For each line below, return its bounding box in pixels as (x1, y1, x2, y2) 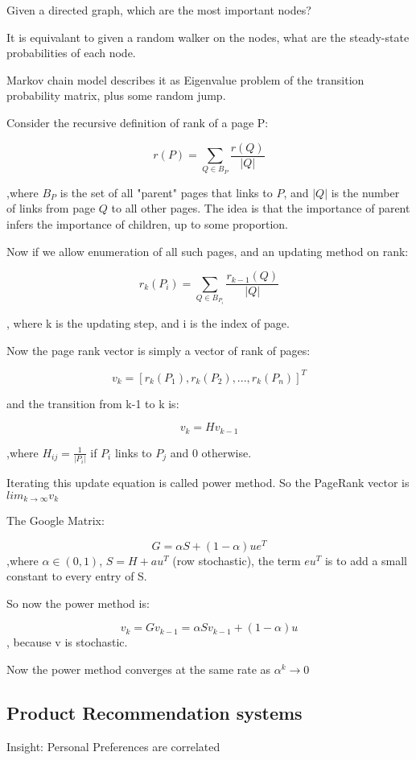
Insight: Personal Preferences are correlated (6, 737, 220, 754)
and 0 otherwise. (170, 444, 252, 461)
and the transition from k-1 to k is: (6, 394, 179, 411)
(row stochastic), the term (172, 551, 301, 568)
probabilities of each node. (6, 44, 136, 61)
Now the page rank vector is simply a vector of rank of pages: (6, 341, 311, 358)
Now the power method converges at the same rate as (6, 661, 271, 678)
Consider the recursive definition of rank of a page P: (6, 114, 269, 130)
